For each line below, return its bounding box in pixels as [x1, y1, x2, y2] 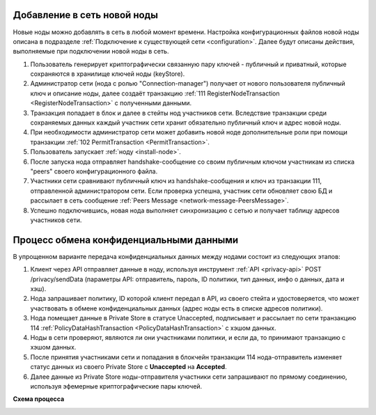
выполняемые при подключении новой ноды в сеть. [13, 47, 169, 56]
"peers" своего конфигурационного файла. [30, 167, 158, 175]
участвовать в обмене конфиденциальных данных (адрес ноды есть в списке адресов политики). [30, 304, 323, 313]
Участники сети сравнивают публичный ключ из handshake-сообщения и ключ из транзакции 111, [30, 177, 322, 185]
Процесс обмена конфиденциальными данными [13, 234, 239, 246]
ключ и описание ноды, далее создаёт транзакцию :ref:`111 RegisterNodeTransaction [30, 89, 280, 97]
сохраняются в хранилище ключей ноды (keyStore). [30, 70, 185, 78]
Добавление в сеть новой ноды [13, 9, 158, 21]
